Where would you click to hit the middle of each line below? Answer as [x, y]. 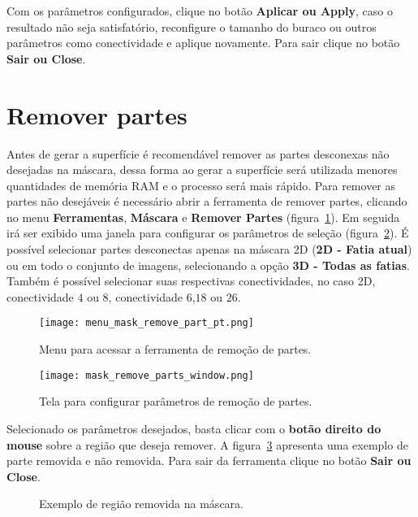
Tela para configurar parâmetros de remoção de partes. [176, 401]
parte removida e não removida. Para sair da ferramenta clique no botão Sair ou [209, 461]
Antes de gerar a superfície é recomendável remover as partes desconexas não [198, 153]
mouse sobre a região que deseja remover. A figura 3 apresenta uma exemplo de [207, 444]
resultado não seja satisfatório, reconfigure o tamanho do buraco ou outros [192, 26]
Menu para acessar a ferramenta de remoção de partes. [175, 349]
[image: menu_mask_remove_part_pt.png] [147, 323]
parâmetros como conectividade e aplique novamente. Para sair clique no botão [203, 43]
